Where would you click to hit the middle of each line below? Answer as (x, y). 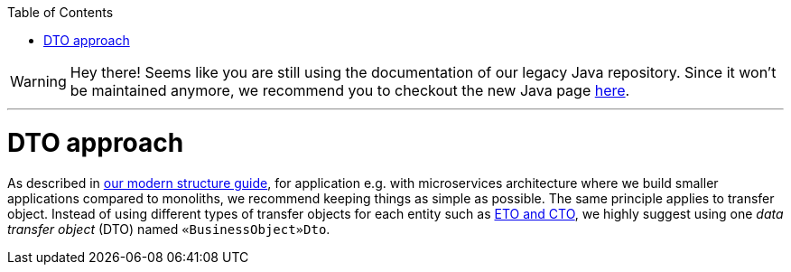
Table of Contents (60, 12)
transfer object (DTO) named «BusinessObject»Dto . (169, 229)
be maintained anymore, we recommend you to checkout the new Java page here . (350, 90)
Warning (38, 81)
